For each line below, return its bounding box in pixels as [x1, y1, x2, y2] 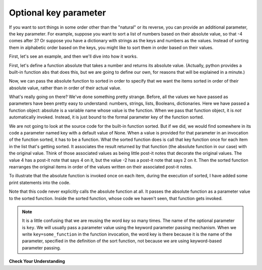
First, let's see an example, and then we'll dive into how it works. [9, 53, 138, 59]
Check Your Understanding [9, 258, 65, 264]
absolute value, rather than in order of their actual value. [9, 85, 121, 91]
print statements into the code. [9, 180, 70, 186]
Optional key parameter [9, 7, 106, 18]
